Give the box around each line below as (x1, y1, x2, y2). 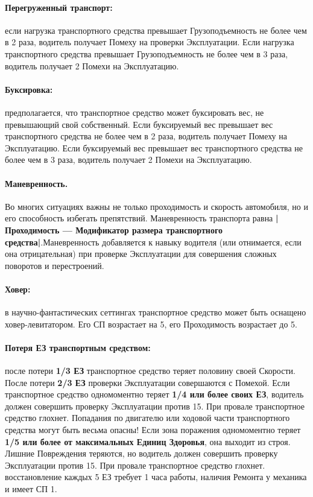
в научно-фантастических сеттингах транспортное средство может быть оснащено (5, 306, 306, 318)
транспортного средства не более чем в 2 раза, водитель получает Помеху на (5, 130, 287, 142)
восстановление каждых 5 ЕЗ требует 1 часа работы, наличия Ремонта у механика (5, 470, 307, 483)
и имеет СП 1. (5, 483, 57, 495)
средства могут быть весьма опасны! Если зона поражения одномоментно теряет (5, 423, 301, 436)
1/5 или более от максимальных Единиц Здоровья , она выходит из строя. (5, 435, 291, 448)
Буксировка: (5, 83, 53, 95)
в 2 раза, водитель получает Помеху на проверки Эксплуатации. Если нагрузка (5, 36, 294, 48)
